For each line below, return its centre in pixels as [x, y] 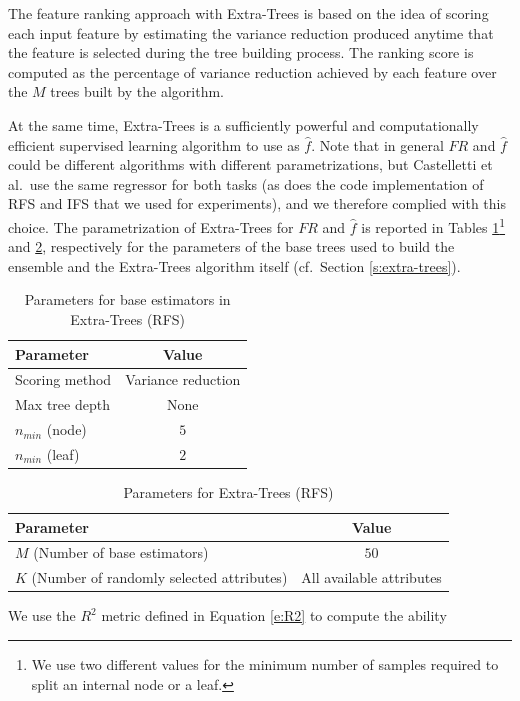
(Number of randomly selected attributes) [159, 577]
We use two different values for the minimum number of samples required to [265, 664]
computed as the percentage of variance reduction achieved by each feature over [252, 71]
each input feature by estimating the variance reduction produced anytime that [251, 32]
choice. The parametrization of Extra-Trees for [151, 226]
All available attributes [371, 577]
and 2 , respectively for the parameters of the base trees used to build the [231, 246]
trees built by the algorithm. [137, 91]
